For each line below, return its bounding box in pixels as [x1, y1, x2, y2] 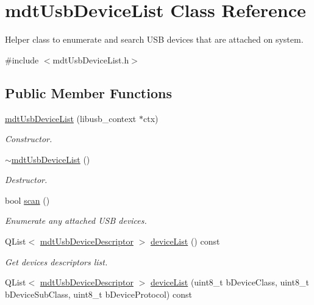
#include [5, 53, 39, 66]
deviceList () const [150, 235, 220, 248]
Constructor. [5, 132, 52, 145]
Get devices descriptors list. [5, 255, 108, 268]
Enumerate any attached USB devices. [5, 214, 147, 227]
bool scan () [5, 193, 50, 206]
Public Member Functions [5, 83, 172, 102]
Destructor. [5, 173, 48, 186]
